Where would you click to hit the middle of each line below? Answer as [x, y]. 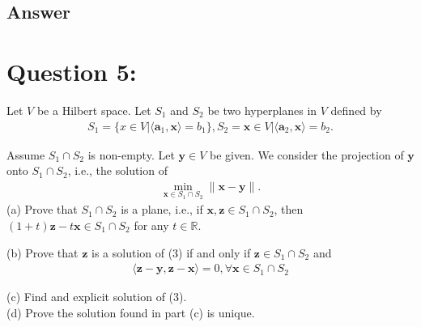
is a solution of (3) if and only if [171, 252]
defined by [356, 110]
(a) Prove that [42, 209]
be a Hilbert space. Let [94, 110]
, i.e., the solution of [117, 170]
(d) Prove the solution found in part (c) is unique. [131, 312]
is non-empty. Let [131, 154]
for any [151, 225]
